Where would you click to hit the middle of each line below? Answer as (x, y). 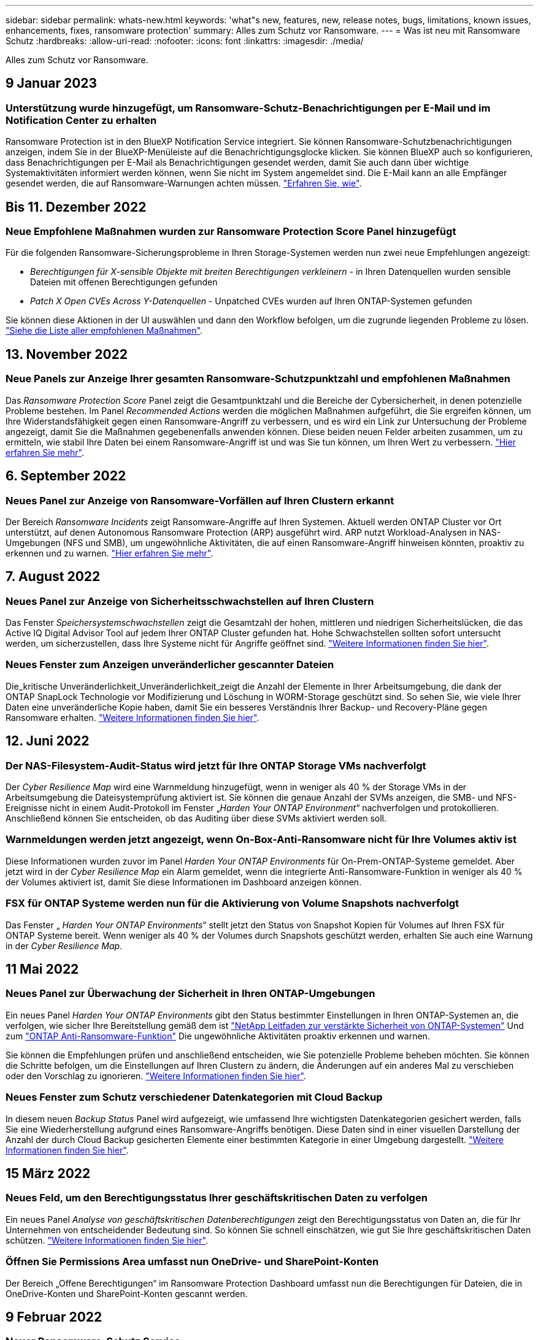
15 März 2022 (48, 1173)
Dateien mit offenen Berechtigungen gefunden (124, 282)
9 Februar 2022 (54, 1317)
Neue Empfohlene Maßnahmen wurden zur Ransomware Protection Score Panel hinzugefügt (231, 232)
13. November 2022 (67, 354)
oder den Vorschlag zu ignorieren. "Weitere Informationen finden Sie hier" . (156, 1076)
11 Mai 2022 (42, 969)
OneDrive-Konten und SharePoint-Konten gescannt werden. (127, 1293)
